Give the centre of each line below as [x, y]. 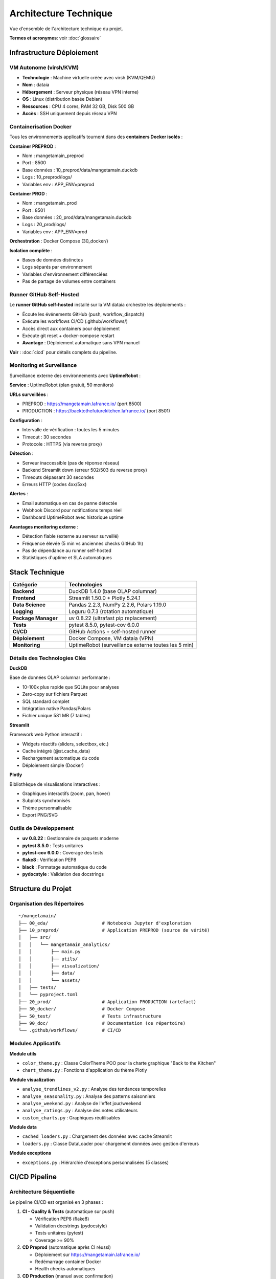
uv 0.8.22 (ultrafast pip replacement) [113, 618]
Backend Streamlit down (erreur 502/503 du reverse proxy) [85, 470]
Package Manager [35, 618]
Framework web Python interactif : [46, 735]
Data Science [29, 605]
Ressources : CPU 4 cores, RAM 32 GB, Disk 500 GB [78, 106]
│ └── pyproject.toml [48, 995]
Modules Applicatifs [35, 1044]
